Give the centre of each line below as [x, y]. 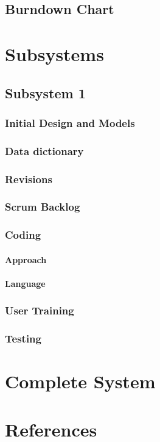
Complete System [80, 381]
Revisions [29, 179]
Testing [23, 339]
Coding [23, 235]
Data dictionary [44, 150]
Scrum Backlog [43, 207]
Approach [26, 259]
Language [25, 283]
